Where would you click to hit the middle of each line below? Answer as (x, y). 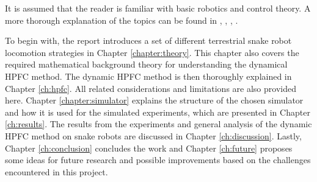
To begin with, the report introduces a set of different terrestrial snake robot (148, 40)
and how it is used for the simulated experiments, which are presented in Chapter (158, 112)
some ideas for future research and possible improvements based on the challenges (158, 160)
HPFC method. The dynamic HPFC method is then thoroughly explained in (148, 76)
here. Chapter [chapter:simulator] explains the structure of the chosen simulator (154, 100)
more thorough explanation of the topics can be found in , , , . (122, 20)
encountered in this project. (56, 171)
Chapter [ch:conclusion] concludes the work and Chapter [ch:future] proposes (149, 148)
